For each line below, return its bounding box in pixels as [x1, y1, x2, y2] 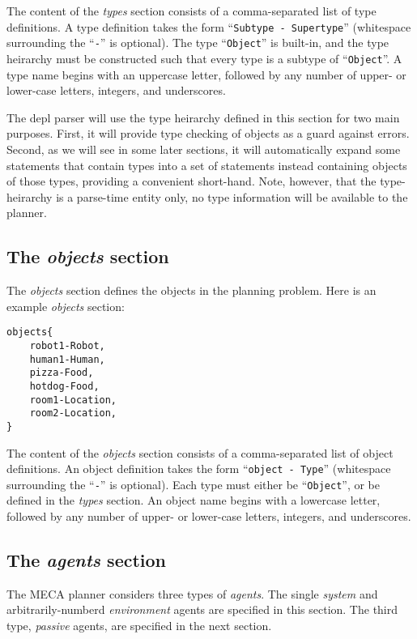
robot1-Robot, [29, 339, 105, 351]
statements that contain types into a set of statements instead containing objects [6, 156, 407, 173]
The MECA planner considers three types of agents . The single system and [6, 585, 378, 602]
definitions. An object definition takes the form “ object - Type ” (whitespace [6, 460, 391, 477]
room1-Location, [29, 394, 117, 406]
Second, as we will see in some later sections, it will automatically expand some [6, 140, 401, 157]
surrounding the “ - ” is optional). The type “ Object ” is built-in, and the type [6, 34, 389, 51]
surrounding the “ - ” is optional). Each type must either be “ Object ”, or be [6, 475, 381, 492]
